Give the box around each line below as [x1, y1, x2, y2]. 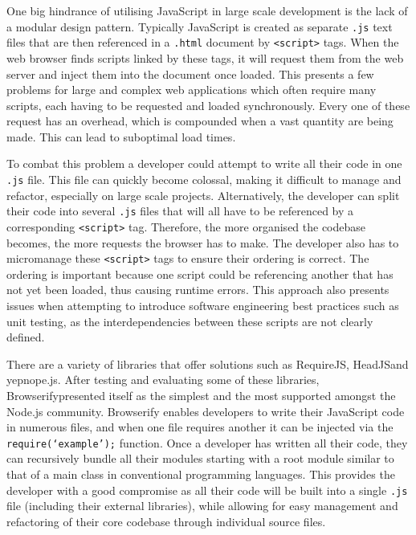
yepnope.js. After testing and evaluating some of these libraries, [6, 371, 320, 388]
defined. [6, 329, 45, 345]
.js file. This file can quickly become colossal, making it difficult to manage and [6, 171, 402, 188]
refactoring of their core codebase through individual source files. [6, 513, 326, 529]
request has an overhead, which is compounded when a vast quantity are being [6, 112, 394, 129]
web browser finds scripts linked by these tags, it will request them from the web [6, 49, 404, 66]
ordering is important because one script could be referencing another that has [6, 265, 394, 282]
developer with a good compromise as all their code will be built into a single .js [6, 481, 408, 498]
